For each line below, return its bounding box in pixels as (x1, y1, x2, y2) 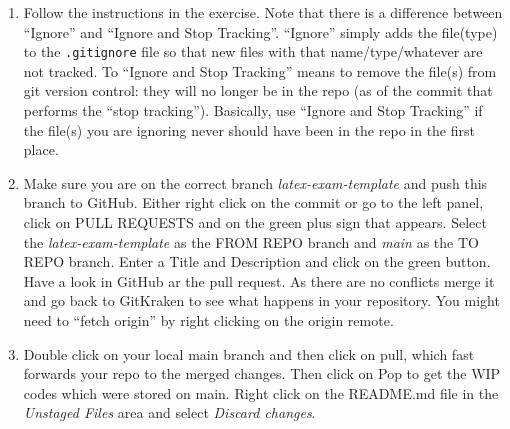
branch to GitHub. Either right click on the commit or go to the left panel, (23, 192, 484, 213)
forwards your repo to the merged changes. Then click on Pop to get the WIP (23, 363, 501, 384)
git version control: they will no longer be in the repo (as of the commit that (23, 80, 493, 101)
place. (23, 139, 59, 160)
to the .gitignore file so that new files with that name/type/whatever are (23, 41, 483, 62)
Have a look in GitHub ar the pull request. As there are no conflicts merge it (23, 270, 495, 291)
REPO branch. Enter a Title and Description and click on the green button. (23, 251, 491, 272)
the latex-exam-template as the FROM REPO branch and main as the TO (23, 231, 479, 252)
